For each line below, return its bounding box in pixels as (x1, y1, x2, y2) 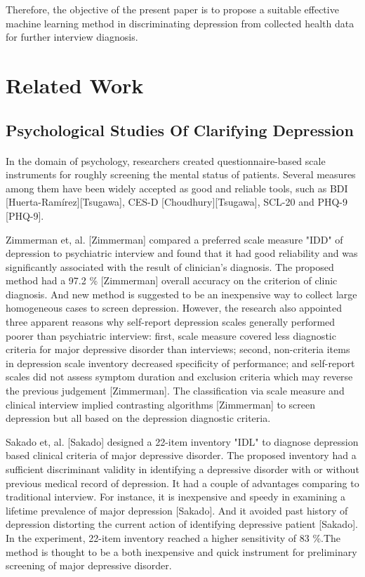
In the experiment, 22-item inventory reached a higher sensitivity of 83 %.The (6, 530, 341, 545)
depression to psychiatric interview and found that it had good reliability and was (6, 246, 358, 260)
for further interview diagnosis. (6, 29, 138, 44)
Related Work (6, 70, 144, 99)
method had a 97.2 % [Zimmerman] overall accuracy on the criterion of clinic (6, 273, 338, 288)
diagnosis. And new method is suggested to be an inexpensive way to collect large (6, 286, 357, 301)
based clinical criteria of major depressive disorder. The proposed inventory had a (6, 448, 357, 463)
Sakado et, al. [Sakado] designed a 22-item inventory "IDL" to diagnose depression (6, 434, 359, 449)
